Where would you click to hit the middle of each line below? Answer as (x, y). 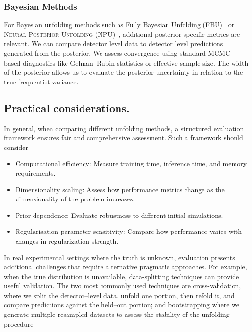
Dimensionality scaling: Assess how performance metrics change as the (120, 189)
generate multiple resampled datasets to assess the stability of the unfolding (117, 314)
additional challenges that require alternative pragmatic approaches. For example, (126, 267)
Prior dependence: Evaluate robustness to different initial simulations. (119, 215)
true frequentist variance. (41, 81)
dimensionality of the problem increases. (75, 199)
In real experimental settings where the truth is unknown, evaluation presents (119, 257)
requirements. (35, 173)
